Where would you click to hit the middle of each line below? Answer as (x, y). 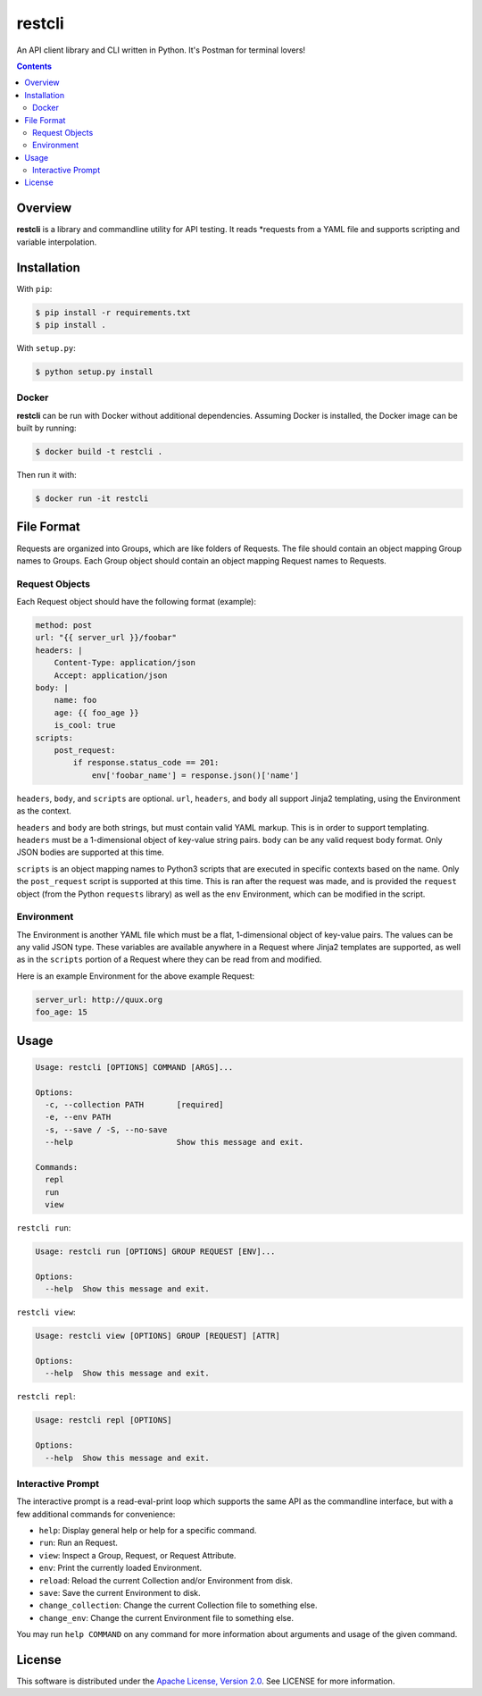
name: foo (75, 700)
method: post (64, 626)
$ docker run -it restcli (92, 499)
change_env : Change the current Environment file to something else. (166, 1617)
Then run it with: (47, 475)
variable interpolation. (57, 242)
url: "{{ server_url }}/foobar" (106, 638)
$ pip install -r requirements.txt (113, 312)
